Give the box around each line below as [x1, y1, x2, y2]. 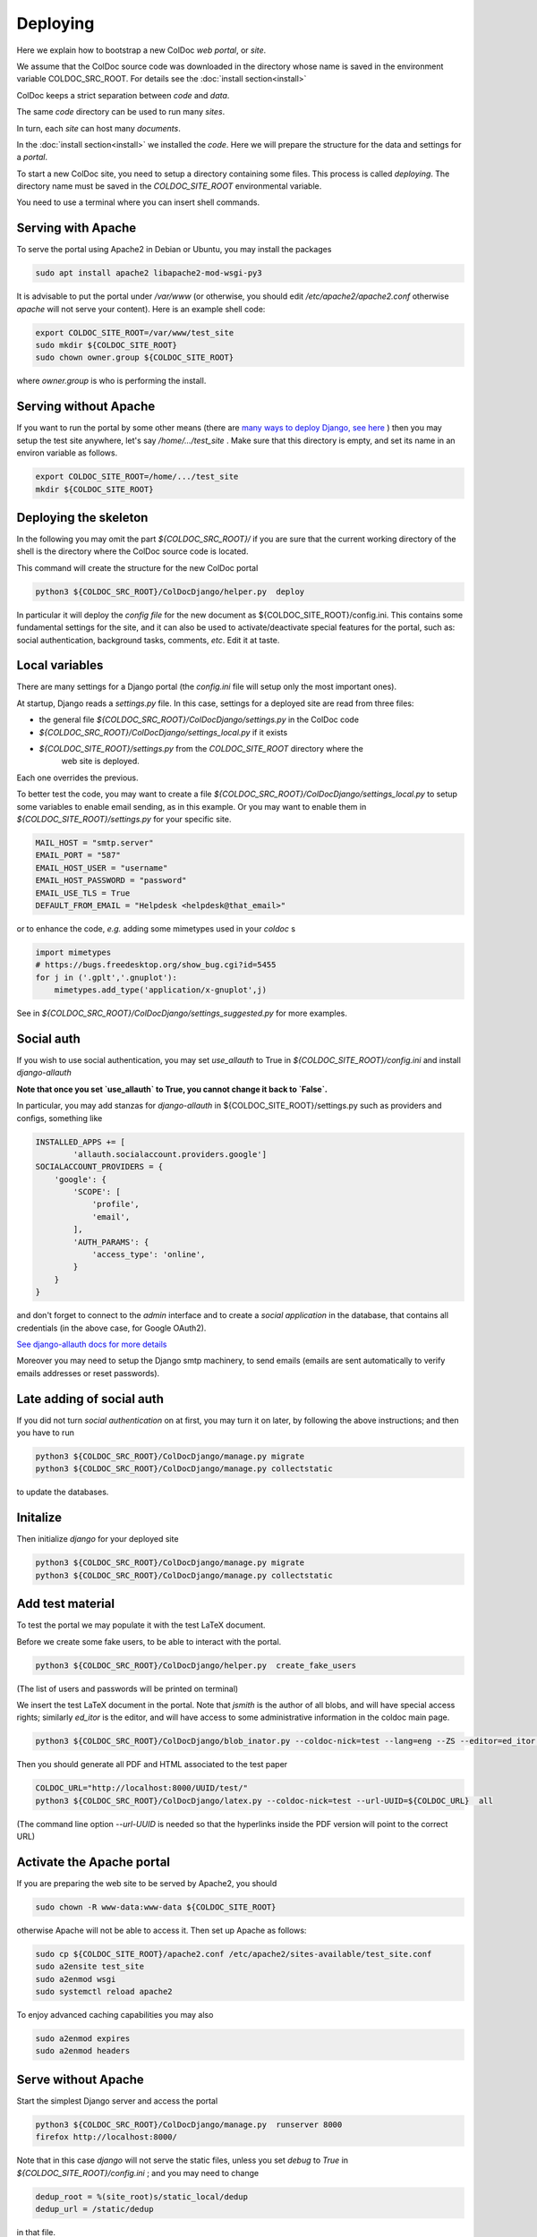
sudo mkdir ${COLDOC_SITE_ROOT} [35, 340, 178, 351]
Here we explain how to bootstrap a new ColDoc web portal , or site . [16, 45, 267, 55]
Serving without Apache [16, 399, 156, 414]
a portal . [16, 152, 48, 163]
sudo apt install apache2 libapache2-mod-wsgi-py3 [35, 268, 263, 278]
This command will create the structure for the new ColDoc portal [16, 562, 259, 573]
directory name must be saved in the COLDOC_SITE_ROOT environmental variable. [16, 181, 322, 191]
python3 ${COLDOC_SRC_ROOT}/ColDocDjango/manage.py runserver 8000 [35, 2119, 343, 2130]
